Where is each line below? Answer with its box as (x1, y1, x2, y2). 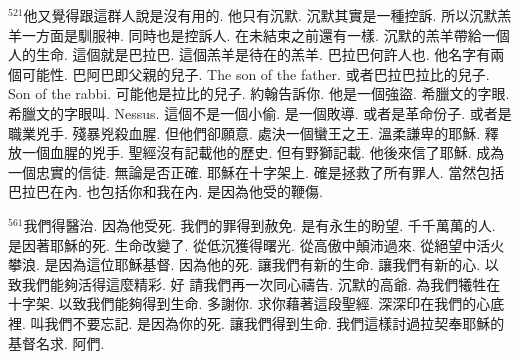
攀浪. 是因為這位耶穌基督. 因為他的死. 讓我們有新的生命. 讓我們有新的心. (8, 254, 481, 275)
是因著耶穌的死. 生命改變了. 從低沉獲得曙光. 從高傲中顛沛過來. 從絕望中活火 (8, 234, 505, 255)
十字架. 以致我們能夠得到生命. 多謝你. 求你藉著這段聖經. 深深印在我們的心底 (8, 293, 505, 314)
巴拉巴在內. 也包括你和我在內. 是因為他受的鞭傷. (8, 181, 323, 202)
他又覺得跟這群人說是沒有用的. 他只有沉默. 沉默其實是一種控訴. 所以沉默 (23, 5, 498, 25)
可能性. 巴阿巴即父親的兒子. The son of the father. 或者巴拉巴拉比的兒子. (21, 63, 490, 84)
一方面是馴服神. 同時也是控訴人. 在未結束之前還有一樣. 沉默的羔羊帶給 (21, 24, 482, 45)
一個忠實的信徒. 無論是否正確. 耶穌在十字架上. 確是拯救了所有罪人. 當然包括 (8, 161, 505, 182)
